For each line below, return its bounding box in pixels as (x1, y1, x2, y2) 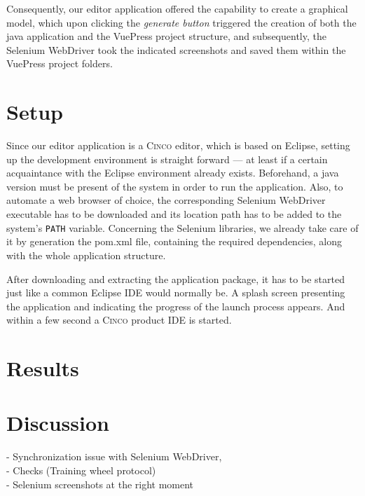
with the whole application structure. (6, 247, 166, 262)
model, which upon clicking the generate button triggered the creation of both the (6, 15, 357, 29)
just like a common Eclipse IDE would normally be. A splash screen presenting (6, 285, 345, 300)
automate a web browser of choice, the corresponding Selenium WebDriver (6, 193, 326, 207)
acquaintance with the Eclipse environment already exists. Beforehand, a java (6, 165, 339, 180)
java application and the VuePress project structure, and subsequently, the (6, 29, 326, 43)
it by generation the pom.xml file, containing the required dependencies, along (6, 234, 342, 249)
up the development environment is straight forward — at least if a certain (6, 151, 328, 166)
